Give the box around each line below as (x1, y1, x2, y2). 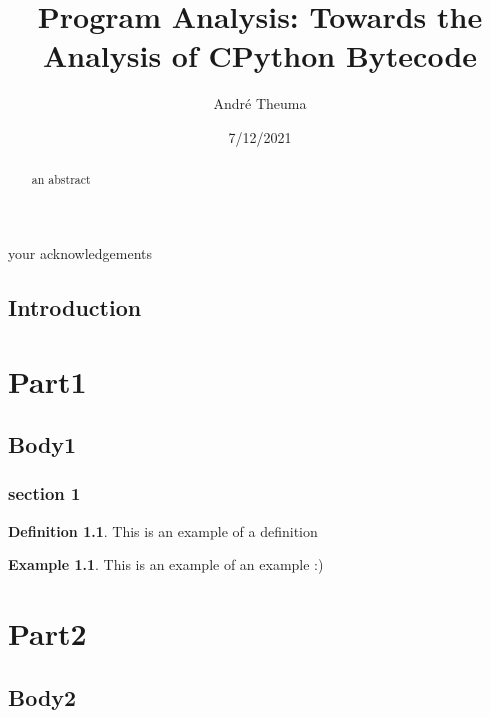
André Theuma (213, 93, 307, 114)
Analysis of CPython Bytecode (42, 35, 478, 76)
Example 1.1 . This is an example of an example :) (8, 554, 324, 575)
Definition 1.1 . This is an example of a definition (8, 520, 318, 541)
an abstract (31, 171, 91, 188)
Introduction (8, 291, 142, 322)
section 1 (8, 481, 81, 506)
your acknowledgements (8, 242, 152, 263)
